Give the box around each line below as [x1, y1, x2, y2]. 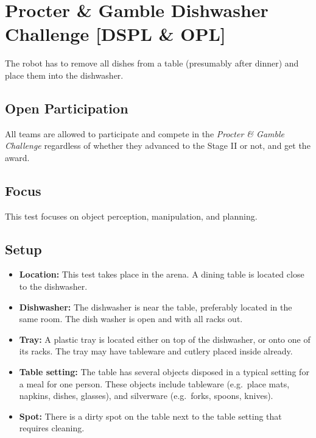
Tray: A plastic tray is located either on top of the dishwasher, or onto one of [19, 332, 311, 345]
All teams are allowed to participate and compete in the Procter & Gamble [5, 127, 285, 140]
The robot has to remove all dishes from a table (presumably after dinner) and [5, 57, 299, 70]
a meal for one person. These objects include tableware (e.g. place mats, [19, 377, 290, 390]
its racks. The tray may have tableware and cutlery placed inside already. [19, 345, 293, 357]
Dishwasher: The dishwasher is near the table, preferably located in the [19, 300, 292, 313]
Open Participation [5, 98, 128, 117]
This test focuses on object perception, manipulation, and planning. [5, 209, 258, 222]
